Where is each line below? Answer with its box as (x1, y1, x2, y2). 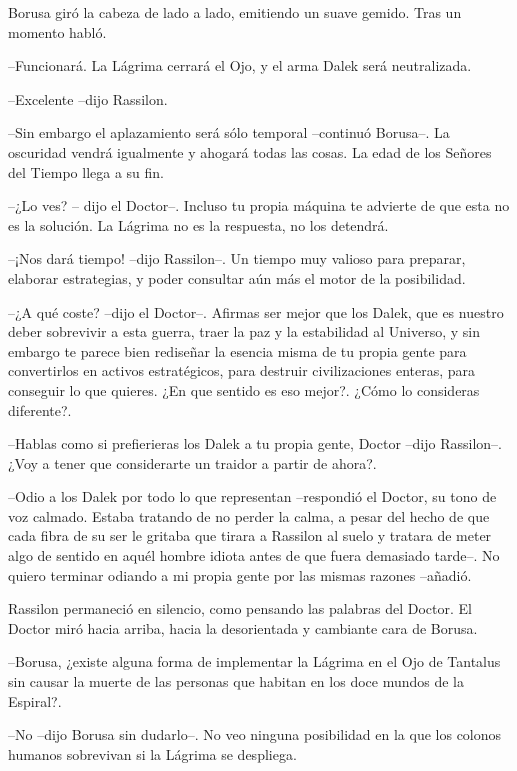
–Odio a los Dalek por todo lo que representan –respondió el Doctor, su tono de (8, 486, 497, 507)
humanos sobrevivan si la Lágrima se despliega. (8, 743, 297, 764)
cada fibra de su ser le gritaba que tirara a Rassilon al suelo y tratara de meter (8, 525, 492, 546)
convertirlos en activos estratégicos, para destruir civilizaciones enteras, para (8, 360, 476, 381)
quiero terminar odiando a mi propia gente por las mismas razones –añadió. (8, 564, 472, 585)
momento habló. (8, 21, 107, 42)
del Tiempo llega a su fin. (8, 161, 165, 182)
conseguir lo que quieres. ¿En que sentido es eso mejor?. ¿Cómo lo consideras (8, 379, 480, 400)
